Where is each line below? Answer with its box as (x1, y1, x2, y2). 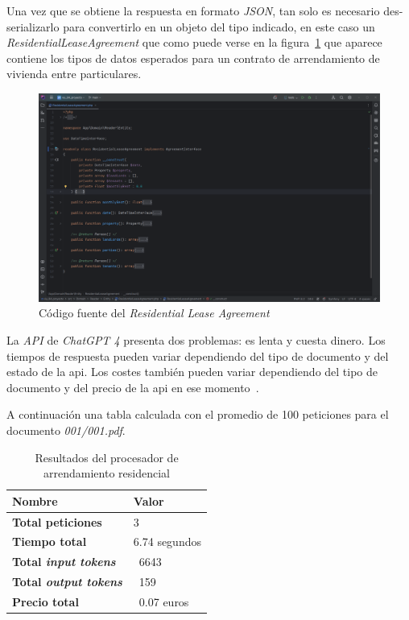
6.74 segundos (133, 533, 201, 550)
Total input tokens (12, 553, 116, 570)
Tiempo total (12, 533, 87, 550)
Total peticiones (12, 513, 102, 530)
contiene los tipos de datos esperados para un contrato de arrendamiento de (6, 49, 380, 66)
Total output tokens (12, 573, 122, 590)
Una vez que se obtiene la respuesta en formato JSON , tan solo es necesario (6, 2, 380, 19)
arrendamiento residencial (43, 465, 170, 482)
